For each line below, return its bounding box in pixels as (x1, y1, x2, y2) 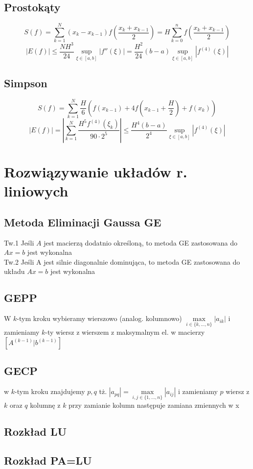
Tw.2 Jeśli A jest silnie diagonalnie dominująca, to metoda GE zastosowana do (4, 256, 240, 267)
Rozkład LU (4, 424, 67, 439)
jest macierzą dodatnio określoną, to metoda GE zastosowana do (44, 237, 237, 247)
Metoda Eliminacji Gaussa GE (4, 214, 161, 229)
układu (4, 266, 25, 276)
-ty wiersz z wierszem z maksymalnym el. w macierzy (45, 327, 205, 337)
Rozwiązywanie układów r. (4, 162, 187, 182)
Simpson (4, 75, 47, 90)
